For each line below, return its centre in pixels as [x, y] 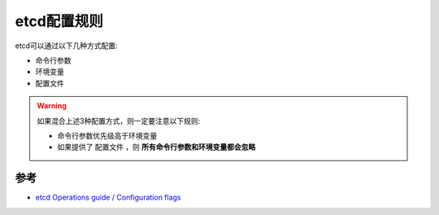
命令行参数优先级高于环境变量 [107, 135]
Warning [52, 106]
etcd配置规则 [59, 21]
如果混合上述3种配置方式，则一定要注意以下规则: [119, 121]
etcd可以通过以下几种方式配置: [66, 46]
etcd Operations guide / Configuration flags [109, 197]
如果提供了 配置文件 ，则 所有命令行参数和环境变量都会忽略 [156, 147]
